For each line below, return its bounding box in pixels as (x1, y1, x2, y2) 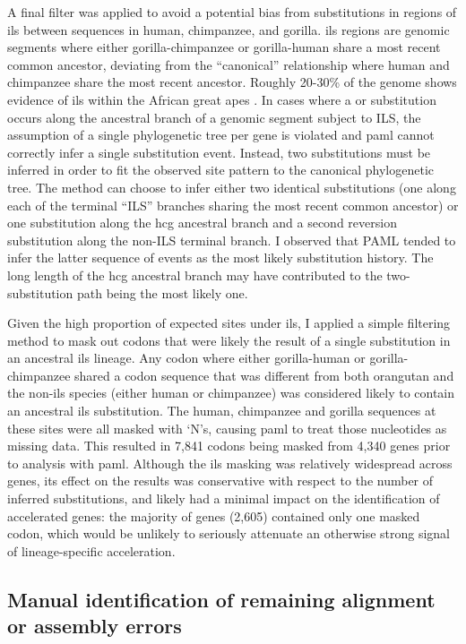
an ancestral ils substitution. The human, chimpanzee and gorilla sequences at (7, 401, 436, 420)
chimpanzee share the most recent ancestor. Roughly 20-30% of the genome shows (7, 73, 457, 91)
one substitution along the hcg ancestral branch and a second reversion (7, 213, 397, 232)
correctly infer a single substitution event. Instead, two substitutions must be (7, 142, 431, 161)
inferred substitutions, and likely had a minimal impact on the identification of (7, 489, 440, 508)
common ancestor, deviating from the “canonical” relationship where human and (7, 55, 450, 73)
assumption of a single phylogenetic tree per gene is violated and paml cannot (7, 125, 435, 144)
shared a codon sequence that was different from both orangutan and (74, 365, 454, 384)
